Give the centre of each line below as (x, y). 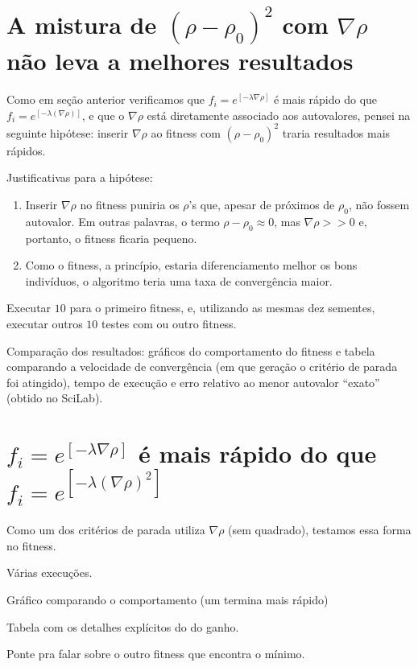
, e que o (103, 115)
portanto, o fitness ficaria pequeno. (111, 238)
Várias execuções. (50, 572)
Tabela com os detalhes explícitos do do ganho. (123, 626)
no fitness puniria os (130, 204)
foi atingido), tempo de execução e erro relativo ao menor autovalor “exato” (193, 382)
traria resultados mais (336, 132)
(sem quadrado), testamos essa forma (320, 530)
